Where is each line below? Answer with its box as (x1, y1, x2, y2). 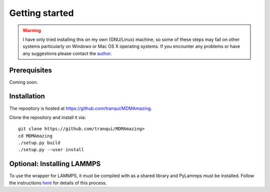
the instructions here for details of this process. (9, 180, 107, 186)
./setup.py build (18, 140, 60, 146)
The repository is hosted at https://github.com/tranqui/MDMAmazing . (9, 105, 152, 111)
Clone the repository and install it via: (9, 114, 86, 120)
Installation (9, 92, 45, 101)
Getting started (9, 7, 74, 18)
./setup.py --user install (18, 147, 84, 153)
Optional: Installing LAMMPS (9, 160, 101, 168)
